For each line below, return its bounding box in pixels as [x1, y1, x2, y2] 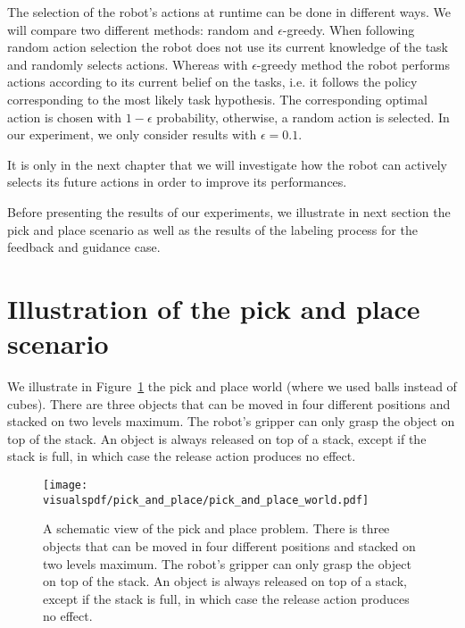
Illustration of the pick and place [7, 289, 420, 326]
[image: [43, 479, 88, 491]
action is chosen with [7, 107, 122, 126]
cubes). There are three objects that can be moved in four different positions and [7, 394, 451, 413]
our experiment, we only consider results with [7, 125, 257, 144]
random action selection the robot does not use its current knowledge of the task [7, 38, 449, 56]
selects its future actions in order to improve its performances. [7, 172, 347, 191]
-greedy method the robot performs [256, 54, 450, 73]
